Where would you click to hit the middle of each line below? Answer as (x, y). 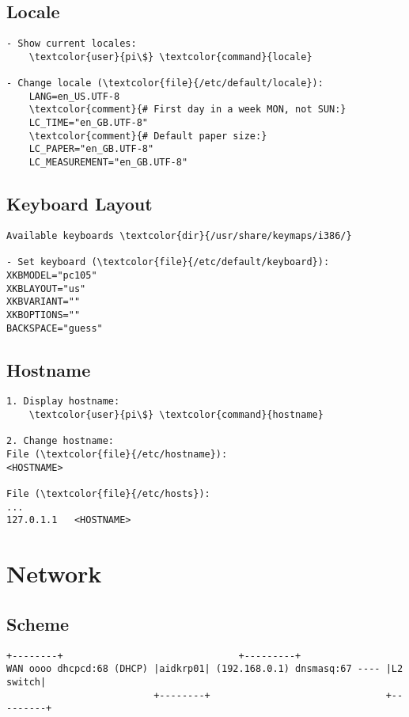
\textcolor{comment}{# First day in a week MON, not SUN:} (187, 110)
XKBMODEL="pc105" (52, 275)
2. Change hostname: (61, 441)
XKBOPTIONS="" (44, 315)
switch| (27, 682)
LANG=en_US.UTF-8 (74, 96)
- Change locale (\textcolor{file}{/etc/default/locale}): (165, 83)
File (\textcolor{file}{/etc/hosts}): (108, 494)
